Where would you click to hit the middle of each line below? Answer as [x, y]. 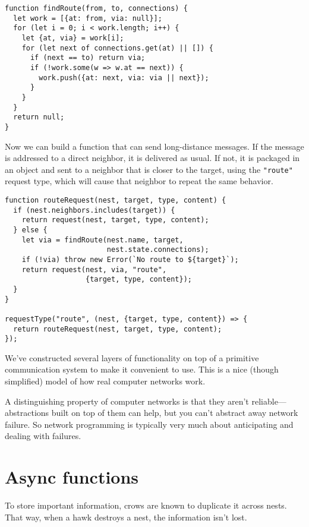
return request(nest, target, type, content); [115, 220]
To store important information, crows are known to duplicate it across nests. [146, 505]
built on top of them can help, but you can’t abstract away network [175, 413]
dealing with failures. [43, 436]
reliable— [269, 401]
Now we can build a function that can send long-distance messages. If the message [154, 146]
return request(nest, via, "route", [94, 269]
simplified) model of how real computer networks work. [105, 381]
